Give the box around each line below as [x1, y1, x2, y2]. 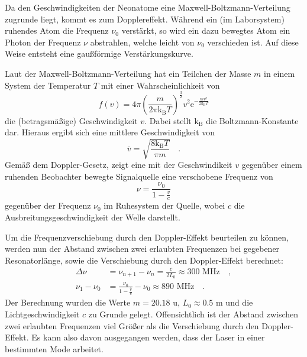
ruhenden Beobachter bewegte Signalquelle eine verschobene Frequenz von [5, 170, 273, 182]
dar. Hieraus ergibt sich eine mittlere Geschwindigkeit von [5, 126, 215, 138]
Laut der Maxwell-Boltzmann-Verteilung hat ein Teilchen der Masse [5, 67, 251, 79]
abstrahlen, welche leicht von [90, 35, 195, 48]
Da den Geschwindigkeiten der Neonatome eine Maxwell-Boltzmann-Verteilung [5, 1, 290, 13]
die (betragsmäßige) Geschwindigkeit [5, 114, 138, 126]
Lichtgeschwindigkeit [5, 308, 80, 320]
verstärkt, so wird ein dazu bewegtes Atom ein [121, 24, 290, 37]
